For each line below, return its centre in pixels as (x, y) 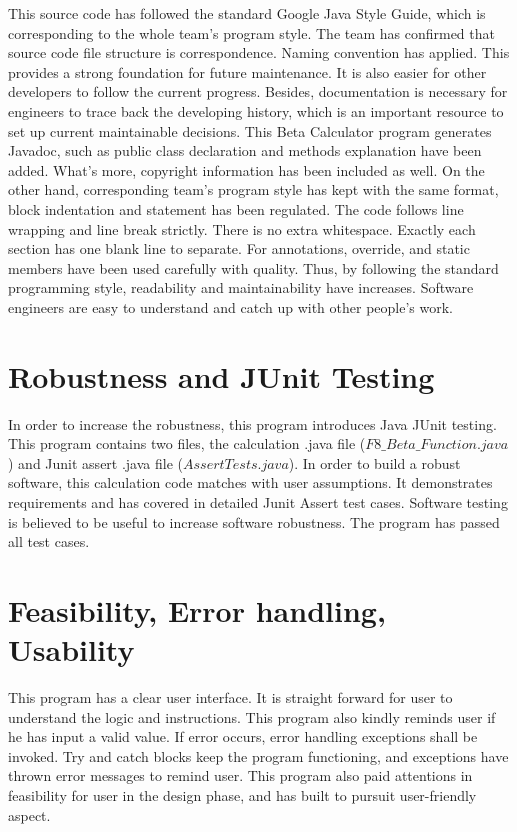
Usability (71, 649)
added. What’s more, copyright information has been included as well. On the (246, 169)
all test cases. (49, 541)
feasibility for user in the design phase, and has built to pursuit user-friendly (242, 795)
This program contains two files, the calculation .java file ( (187, 443)
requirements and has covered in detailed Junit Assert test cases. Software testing (258, 502)
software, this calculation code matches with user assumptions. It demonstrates (250, 482)
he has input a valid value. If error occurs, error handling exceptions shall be (243, 736)
